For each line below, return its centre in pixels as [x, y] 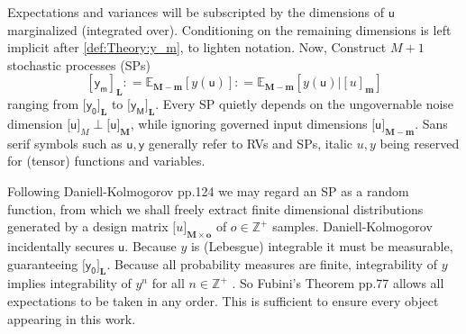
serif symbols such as [65, 143]
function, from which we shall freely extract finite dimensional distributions [215, 208]
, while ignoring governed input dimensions [249, 123]
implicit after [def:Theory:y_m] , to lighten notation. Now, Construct [197, 47]
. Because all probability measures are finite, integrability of [272, 263]
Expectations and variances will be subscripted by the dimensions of [196, 12]
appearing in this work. [72, 318]
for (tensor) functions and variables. [106, 161]
